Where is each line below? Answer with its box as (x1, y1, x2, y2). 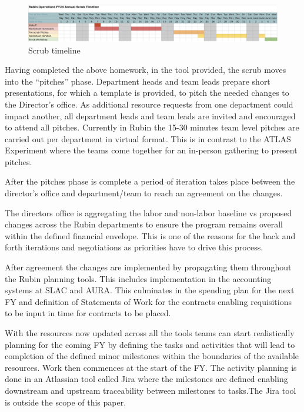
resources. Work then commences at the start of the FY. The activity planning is (5, 361, 297, 373)
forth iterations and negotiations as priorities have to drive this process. (5, 241, 263, 253)
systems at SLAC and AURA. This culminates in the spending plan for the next (5, 284, 295, 296)
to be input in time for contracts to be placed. (5, 307, 171, 319)
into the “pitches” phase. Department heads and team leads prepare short (5, 75, 270, 87)
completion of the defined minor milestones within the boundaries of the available (5, 350, 299, 362)
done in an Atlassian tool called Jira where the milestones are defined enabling (5, 373, 288, 385)
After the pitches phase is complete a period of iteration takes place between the (5, 175, 295, 187)
